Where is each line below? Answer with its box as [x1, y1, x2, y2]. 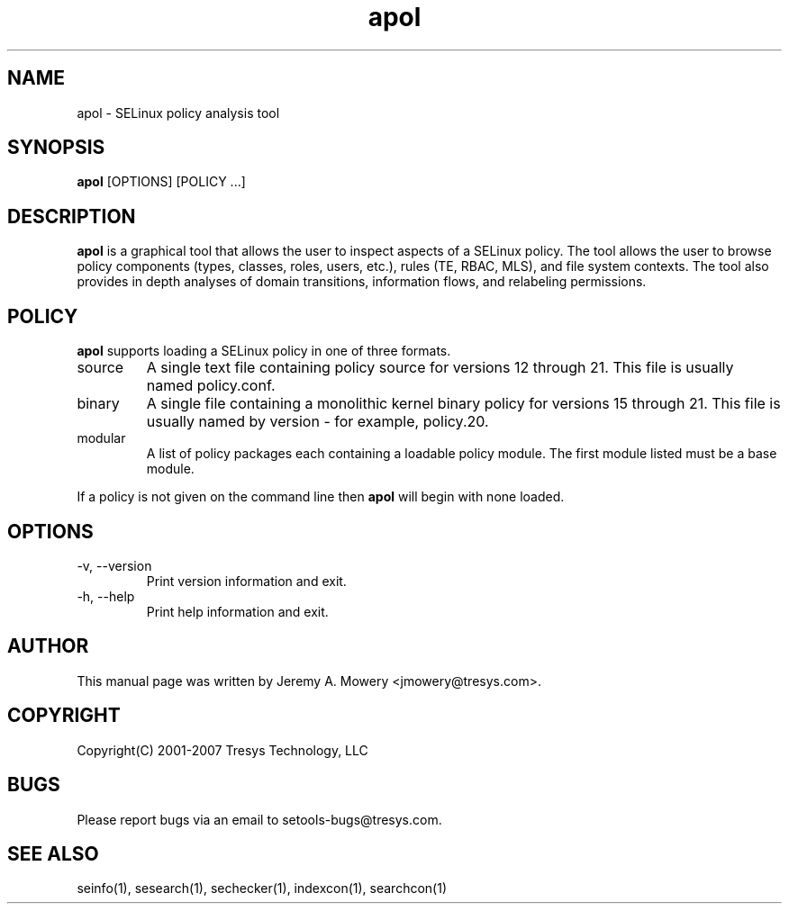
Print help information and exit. [146, 603, 329, 619]
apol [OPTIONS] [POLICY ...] [77, 174, 246, 190]
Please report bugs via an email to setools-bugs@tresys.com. [77, 811, 442, 827]
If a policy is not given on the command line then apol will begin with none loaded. [77, 489, 565, 505]
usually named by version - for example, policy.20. [146, 412, 489, 431]
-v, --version [77, 557, 152, 573]
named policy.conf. [146, 376, 276, 395]
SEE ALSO [7, 842, 99, 865]
